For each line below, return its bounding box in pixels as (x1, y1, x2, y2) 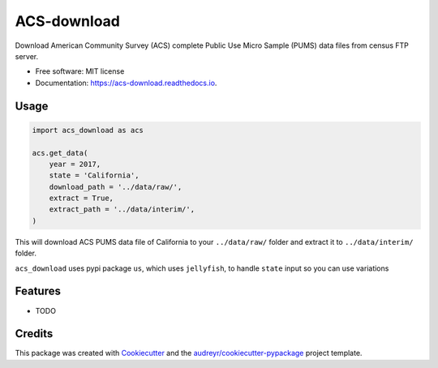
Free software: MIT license (35, 66, 125, 76)
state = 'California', (49, 171, 140, 180)
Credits (15, 327, 54, 340)
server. (15, 51, 39, 61)
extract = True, (49, 194, 114, 203)
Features (15, 285, 61, 298)
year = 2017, (49, 159, 101, 169)
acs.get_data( (32, 148, 88, 157)
